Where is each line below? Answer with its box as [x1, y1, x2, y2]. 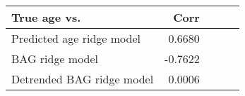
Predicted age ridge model [11, 30, 141, 46]
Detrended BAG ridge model [11, 71, 154, 87]
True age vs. [11, 9, 81, 25]
